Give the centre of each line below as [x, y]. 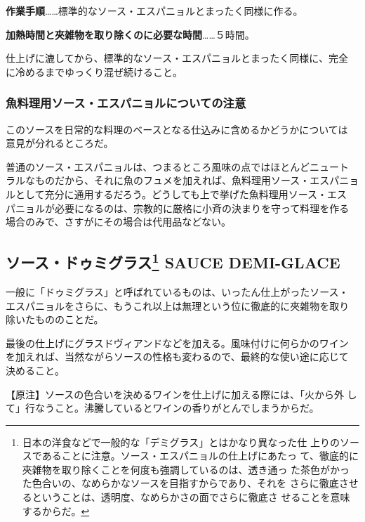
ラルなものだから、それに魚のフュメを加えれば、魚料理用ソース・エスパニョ [182, 180]
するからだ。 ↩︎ [56, 510]
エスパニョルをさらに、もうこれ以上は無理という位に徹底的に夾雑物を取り [178, 305]
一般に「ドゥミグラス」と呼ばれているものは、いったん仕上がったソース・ [177, 291]
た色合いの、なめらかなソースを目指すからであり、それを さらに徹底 [180, 483]
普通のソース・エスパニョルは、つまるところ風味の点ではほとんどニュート [177, 166]
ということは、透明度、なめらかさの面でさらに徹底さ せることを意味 [191, 497]
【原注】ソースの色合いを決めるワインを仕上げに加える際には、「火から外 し [181, 394]
